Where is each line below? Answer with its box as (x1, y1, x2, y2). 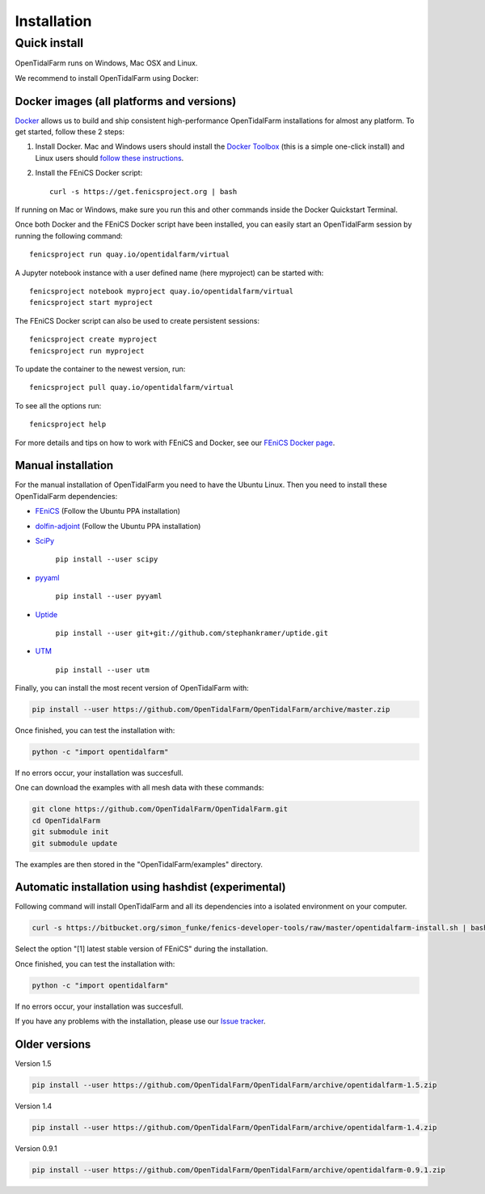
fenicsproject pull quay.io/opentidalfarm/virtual (29, 383, 234, 392)
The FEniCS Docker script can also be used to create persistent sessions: (15, 315, 260, 325)
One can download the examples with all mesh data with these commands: (15, 783, 264, 793)
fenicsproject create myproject (29, 335, 158, 344)
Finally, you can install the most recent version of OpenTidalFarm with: (15, 684, 250, 693)
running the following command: (15, 231, 123, 240)
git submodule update (32, 838, 118, 848)
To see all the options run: (15, 400, 102, 410)
